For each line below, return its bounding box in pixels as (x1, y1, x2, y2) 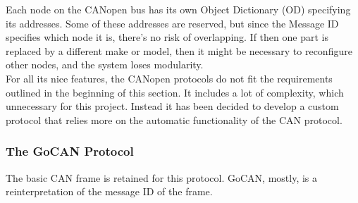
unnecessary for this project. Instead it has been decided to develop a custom (6, 99, 339, 113)
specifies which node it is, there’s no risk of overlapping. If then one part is (6, 30, 328, 44)
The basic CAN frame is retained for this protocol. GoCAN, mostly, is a (6, 170, 318, 185)
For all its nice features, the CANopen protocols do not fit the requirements (6, 70, 333, 85)
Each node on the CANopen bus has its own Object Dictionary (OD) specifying (6, 2, 351, 16)
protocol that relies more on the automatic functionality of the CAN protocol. (6, 112, 342, 127)
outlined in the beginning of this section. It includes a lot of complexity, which (6, 85, 344, 99)
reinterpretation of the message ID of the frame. (6, 184, 213, 199)
